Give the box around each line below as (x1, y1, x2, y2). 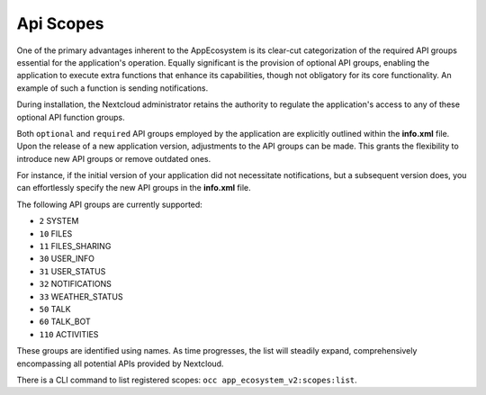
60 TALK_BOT (39, 316, 91, 328)
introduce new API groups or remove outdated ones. (16, 153, 211, 164)
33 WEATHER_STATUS (39, 291, 123, 301)
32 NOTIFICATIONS (39, 279, 112, 290)
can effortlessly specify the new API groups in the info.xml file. (16, 183, 251, 193)
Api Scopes (16, 13, 104, 33)
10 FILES (39, 228, 73, 238)
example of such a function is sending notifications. (16, 82, 209, 94)
